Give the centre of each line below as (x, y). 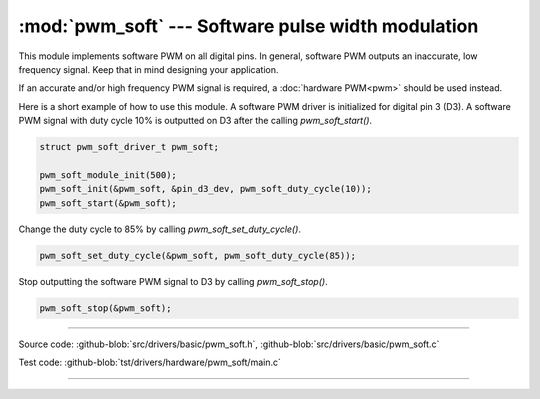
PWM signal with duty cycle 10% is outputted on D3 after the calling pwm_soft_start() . (195, 121)
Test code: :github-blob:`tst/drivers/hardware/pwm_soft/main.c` (150, 362)
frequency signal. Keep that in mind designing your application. (148, 69)
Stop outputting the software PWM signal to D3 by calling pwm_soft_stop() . (173, 281)
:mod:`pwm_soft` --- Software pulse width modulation (248, 26)
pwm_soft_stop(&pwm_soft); (105, 308)
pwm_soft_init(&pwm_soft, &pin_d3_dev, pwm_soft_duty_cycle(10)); (205, 189)
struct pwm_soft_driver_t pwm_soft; (129, 147)
